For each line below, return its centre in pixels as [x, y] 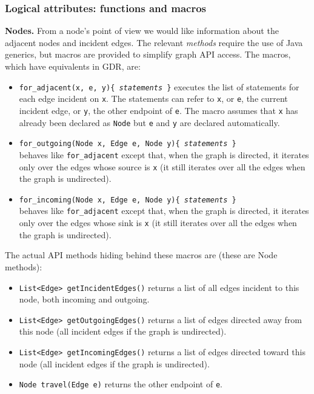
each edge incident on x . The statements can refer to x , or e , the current [153, 98]
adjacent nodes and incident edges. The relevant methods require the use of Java [154, 42]
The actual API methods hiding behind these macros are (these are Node [141, 255]
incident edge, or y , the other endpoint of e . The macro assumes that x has [159, 110]
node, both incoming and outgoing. [84, 299]
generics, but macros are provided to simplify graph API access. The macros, [148, 54]
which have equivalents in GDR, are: [73, 66]
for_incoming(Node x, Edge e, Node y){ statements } [128, 200]
